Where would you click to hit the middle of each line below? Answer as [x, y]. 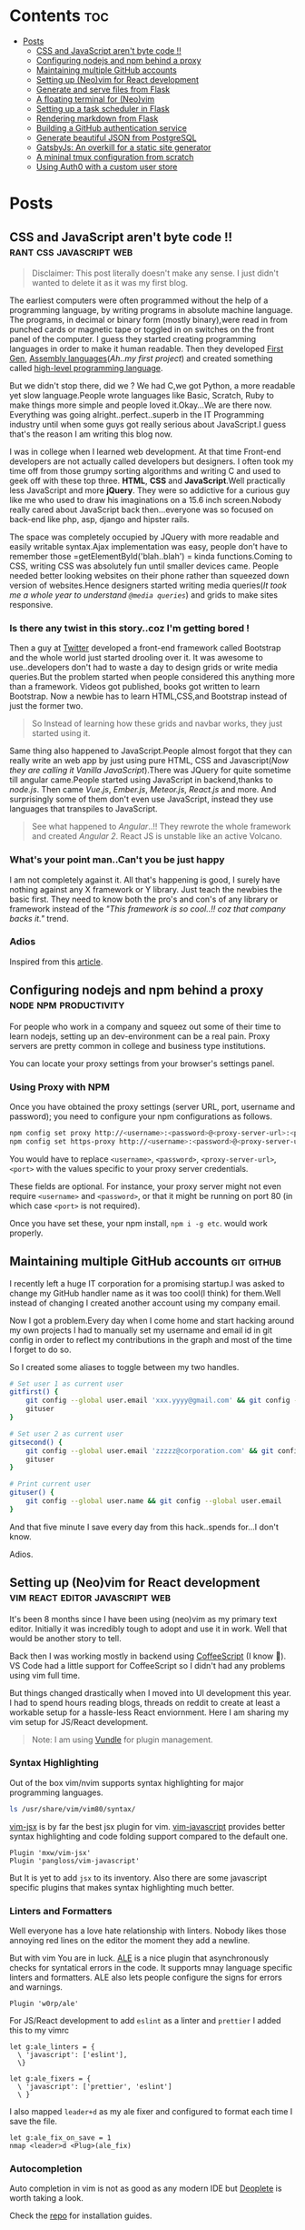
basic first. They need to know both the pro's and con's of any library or [144, 899]
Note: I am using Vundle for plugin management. [122, 1740]
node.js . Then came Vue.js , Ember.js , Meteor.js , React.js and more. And [143, 790]
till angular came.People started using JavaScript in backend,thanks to [142, 780]
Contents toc [59, 16]
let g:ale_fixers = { [50, 2079]
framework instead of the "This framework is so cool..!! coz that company [148, 908]
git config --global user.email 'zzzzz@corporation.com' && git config [164, 1451]
